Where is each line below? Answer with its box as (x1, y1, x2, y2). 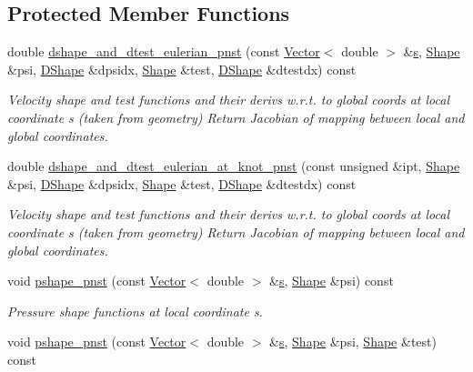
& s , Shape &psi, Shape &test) (269, 332, 437, 351)
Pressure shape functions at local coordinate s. (7, 301, 263, 320)
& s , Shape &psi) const (269, 271, 394, 290)
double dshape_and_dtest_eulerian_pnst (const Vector (7, 42, 320, 61)
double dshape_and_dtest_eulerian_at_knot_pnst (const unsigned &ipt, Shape (7, 156, 460, 176)
